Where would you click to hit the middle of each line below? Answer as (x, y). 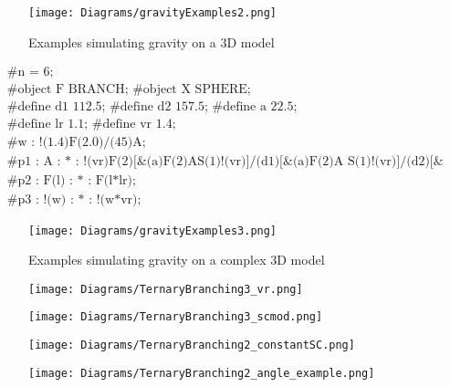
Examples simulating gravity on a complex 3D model (177, 260)
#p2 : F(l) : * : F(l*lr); (71, 181)
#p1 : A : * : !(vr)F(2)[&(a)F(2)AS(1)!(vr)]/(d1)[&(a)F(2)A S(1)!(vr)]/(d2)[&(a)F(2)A (225, 162)
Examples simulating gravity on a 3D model (152, 42)
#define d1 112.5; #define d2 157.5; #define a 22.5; (152, 107)
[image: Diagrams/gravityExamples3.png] (153, 230)
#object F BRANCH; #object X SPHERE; (129, 90)
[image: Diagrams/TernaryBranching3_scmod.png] (176, 317)
